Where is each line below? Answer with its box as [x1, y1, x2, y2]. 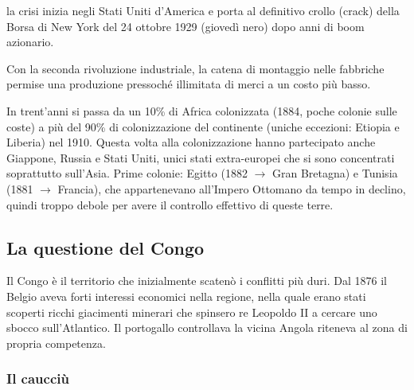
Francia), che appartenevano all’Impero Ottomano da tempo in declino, [57, 180, 406, 197]
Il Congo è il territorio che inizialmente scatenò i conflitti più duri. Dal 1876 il [6, 272, 387, 289]
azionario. [6, 33, 54, 50]
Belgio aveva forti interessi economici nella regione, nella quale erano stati [6, 287, 366, 304]
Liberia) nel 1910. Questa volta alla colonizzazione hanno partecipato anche [6, 134, 376, 150]
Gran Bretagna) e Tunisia [271, 165, 398, 181]
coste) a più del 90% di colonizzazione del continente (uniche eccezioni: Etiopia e [6, 118, 400, 135]
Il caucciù [6, 369, 69, 388]
